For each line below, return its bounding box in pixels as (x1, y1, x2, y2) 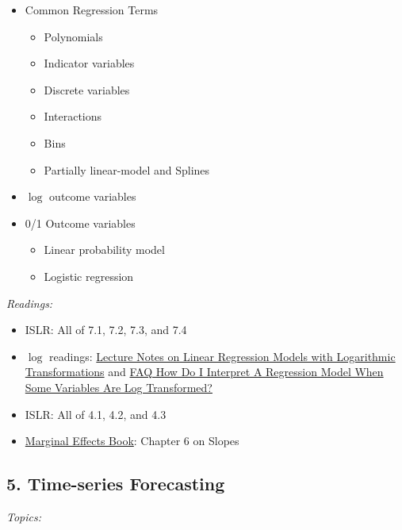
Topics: (6, 508, 42, 524)
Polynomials (44, 28, 103, 44)
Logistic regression (44, 267, 134, 284)
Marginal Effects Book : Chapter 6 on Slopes (25, 432, 239, 449)
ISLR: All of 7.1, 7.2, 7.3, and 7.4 (25, 321, 187, 338)
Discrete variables (44, 81, 130, 98)
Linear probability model (44, 241, 165, 258)
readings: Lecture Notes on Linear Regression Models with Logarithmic (49, 348, 396, 364)
